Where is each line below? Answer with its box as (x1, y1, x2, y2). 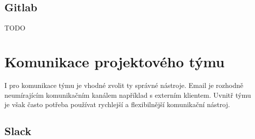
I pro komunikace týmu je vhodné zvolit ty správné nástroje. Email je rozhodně (4, 80, 244, 90)
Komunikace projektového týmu (4, 51, 225, 71)
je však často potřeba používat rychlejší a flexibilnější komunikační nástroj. (4, 99, 230, 110)
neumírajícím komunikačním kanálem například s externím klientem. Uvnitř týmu (4, 89, 251, 100)
